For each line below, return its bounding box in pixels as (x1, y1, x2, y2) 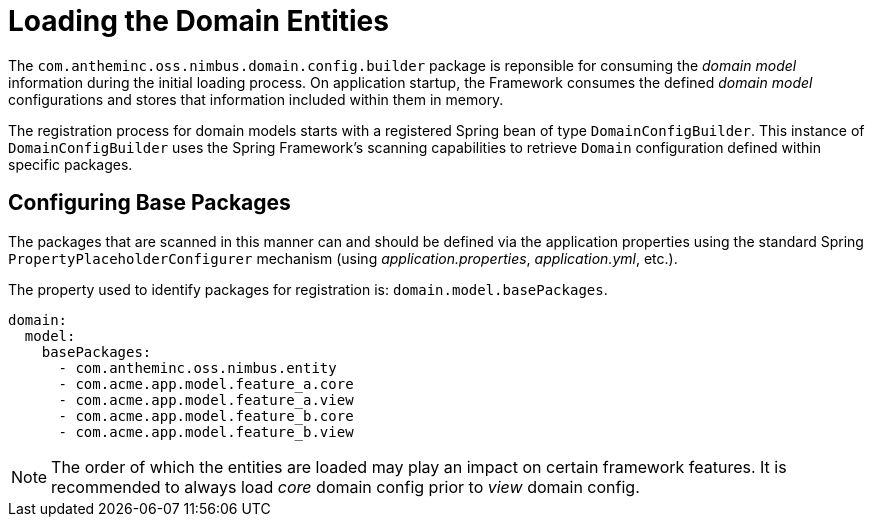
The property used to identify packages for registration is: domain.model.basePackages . (8, 280, 608, 298)
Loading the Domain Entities (8, 4, 389, 38)
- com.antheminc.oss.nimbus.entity (58, 359, 337, 376)
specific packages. (8, 155, 133, 173)
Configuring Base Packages (8, 190, 291, 216)
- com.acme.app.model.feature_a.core (58, 375, 354, 392)
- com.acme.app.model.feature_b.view (58, 423, 354, 440)
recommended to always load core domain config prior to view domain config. (51, 476, 640, 497)
